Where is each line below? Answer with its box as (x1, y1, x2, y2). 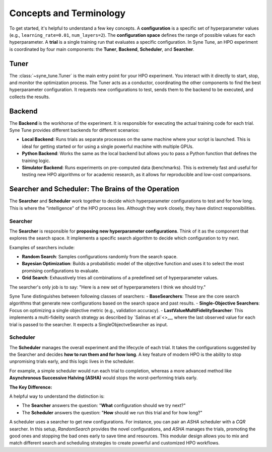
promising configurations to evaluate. (22, 267, 99, 274)
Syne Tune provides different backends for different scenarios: (9, 127, 140, 133)
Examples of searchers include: (9, 244, 75, 250)
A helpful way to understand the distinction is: (9, 393, 105, 400)
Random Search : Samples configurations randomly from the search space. (22, 254, 178, 260)
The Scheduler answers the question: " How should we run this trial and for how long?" (22, 409, 202, 415)
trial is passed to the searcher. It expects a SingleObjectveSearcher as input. (9, 321, 168, 327)
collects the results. (9, 94, 50, 100)
